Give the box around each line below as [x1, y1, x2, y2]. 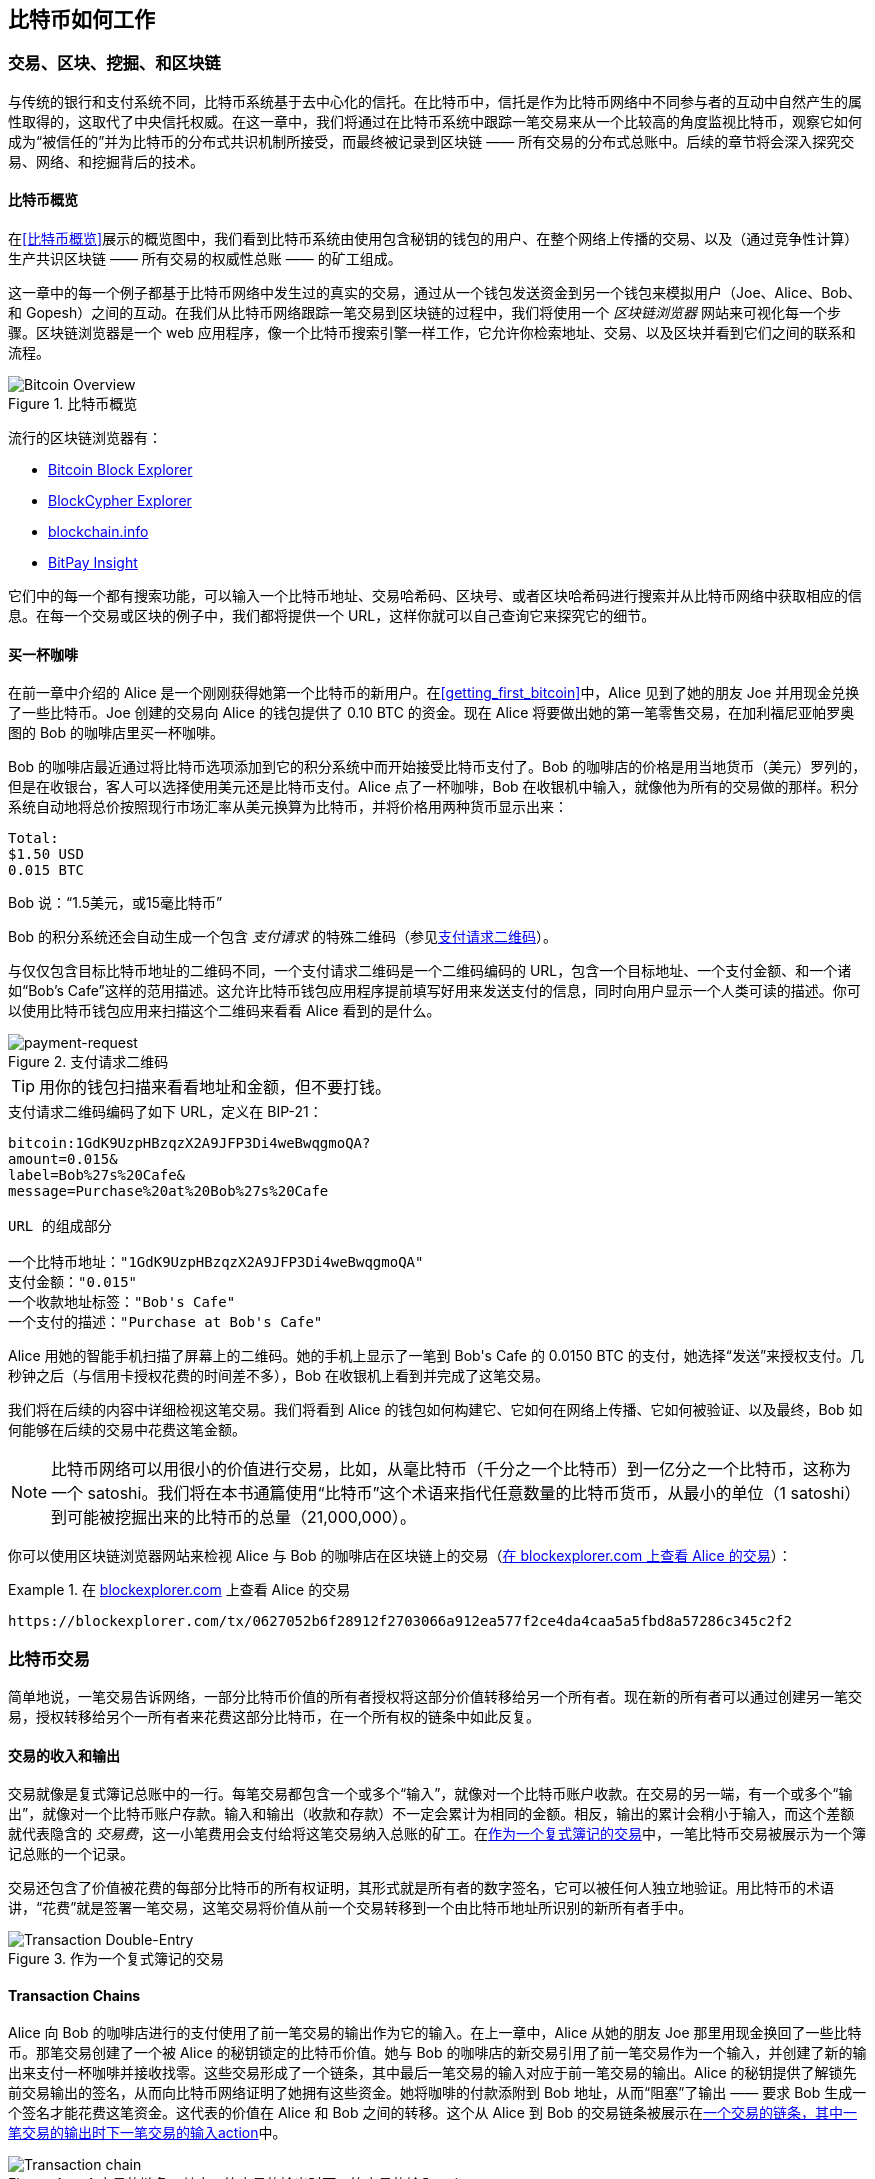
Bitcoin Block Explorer [48, 461, 193, 479]
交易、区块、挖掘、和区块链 [8, 53, 221, 74]
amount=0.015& [8, 1151, 118, 1168]
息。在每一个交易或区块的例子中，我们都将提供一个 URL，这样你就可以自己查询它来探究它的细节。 [8, 607, 656, 625]
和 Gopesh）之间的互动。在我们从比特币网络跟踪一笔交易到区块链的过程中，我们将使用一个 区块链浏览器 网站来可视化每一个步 [8, 304, 842, 322]
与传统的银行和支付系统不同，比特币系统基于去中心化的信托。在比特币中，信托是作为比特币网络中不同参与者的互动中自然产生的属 [8, 92, 862, 110]
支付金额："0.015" [8, 1274, 138, 1291]
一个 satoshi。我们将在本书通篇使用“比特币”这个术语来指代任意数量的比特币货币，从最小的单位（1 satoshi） [51, 1483, 861, 1504]
